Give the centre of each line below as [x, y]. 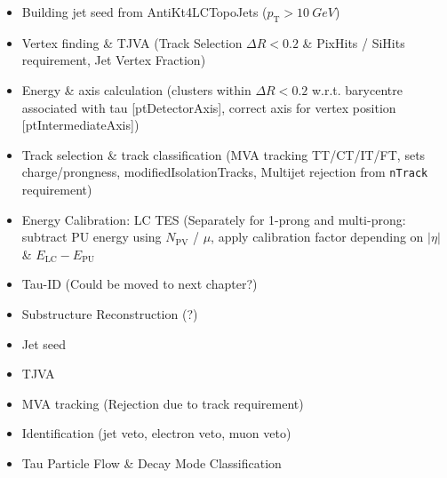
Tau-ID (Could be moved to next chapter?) [140, 284]
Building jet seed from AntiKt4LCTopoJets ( [144, 12]
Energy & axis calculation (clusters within [136, 89]
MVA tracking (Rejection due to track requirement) [163, 403]
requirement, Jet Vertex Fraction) [114, 60]
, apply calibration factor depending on [317, 237]
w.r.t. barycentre [357, 89]
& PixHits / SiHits [354, 42]
